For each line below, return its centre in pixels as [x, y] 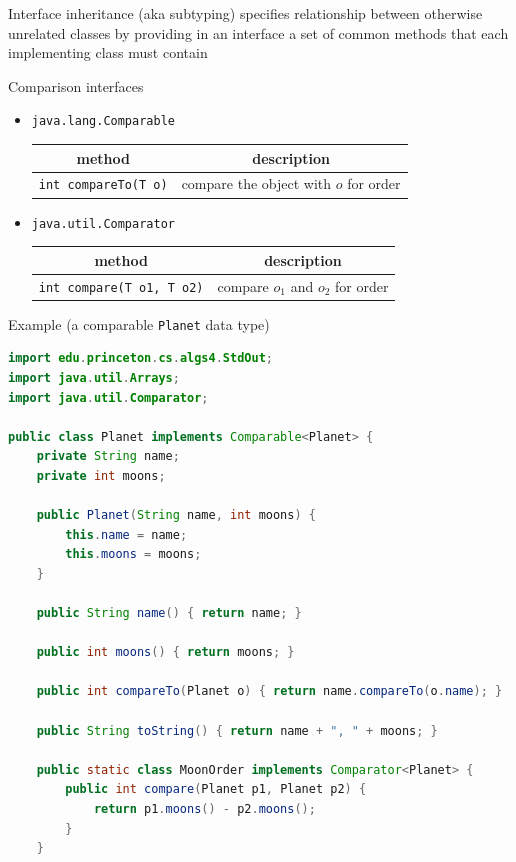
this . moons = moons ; [133, 554]
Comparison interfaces [76, 85]
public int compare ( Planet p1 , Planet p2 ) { [216, 789]
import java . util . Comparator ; [108, 397]
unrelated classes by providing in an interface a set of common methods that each [258, 32]
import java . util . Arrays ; [94, 377]
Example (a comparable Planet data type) [139, 323]
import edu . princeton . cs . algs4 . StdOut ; [140, 358]
